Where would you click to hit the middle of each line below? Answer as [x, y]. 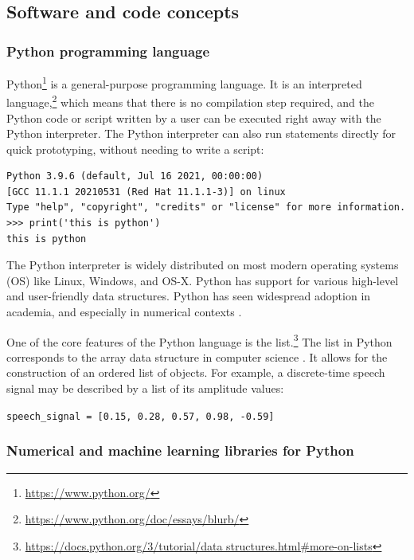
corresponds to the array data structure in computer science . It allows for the [197, 356]
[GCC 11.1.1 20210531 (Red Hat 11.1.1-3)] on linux [146, 192]
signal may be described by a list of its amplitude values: [145, 388]
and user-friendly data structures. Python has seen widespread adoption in [189, 296]
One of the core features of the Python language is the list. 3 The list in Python [199, 340]
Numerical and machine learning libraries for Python [180, 450]
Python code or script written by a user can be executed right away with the [194, 117]
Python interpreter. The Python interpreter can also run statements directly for [201, 133]
